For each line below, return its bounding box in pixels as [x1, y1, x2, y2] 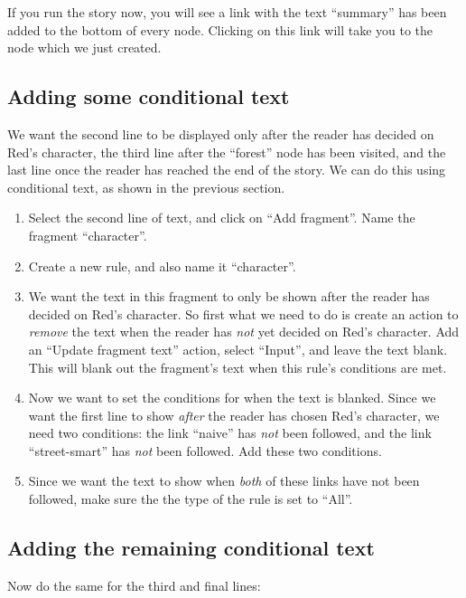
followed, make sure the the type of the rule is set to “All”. [28, 489, 353, 508]
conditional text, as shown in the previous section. [7, 177, 285, 196]
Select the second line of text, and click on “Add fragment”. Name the [28, 208, 415, 227]
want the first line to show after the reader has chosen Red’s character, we [28, 405, 440, 424]
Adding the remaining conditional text [7, 534, 375, 562]
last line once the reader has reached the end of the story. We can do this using [7, 160, 446, 179]
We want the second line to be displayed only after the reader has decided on [7, 124, 434, 143]
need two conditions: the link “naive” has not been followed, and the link [28, 423, 432, 442]
